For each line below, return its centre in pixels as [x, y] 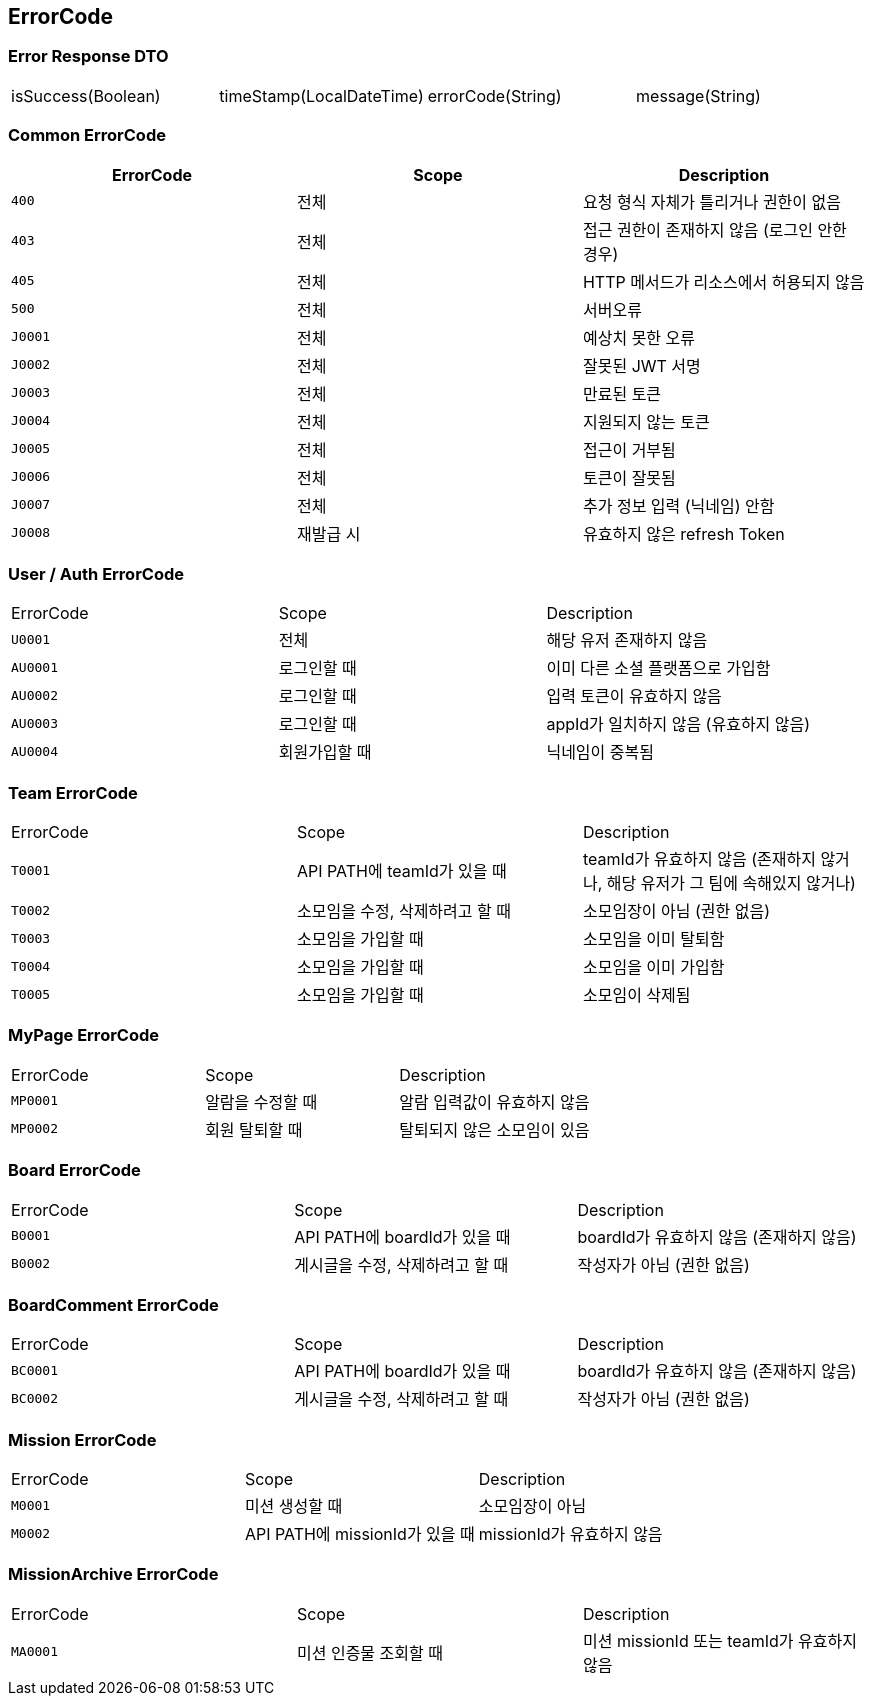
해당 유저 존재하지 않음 [627, 640]
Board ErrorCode [74, 1170]
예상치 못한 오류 [639, 337]
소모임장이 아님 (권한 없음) [676, 911]
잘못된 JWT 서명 [641, 365]
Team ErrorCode [73, 792]
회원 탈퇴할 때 [254, 1129]
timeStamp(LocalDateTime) [321, 95]
